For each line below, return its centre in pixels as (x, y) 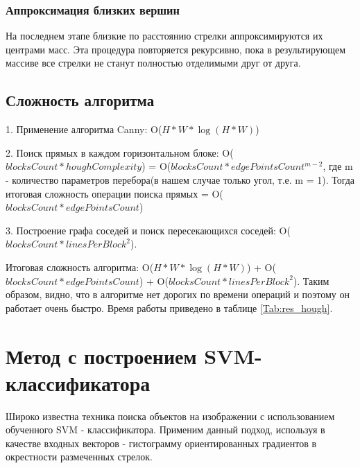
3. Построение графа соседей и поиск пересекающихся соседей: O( (148, 230)
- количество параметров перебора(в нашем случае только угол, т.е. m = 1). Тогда (180, 179)
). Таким (311, 280)
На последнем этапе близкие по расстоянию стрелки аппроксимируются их (164, 36)
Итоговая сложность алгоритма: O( (80, 267)
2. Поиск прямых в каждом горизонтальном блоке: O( (120, 152)
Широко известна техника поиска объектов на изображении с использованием (170, 416)
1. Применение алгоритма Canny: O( (84, 129)
